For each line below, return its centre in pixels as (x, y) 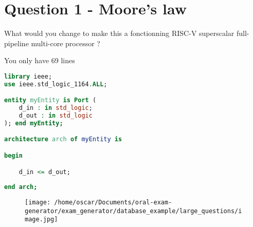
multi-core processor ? (66, 43)
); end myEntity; (34, 123)
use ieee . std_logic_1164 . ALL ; (56, 84)
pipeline (16, 43)
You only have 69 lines (40, 60)
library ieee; (28, 76)
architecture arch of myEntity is (63, 139)
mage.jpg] (41, 220)
